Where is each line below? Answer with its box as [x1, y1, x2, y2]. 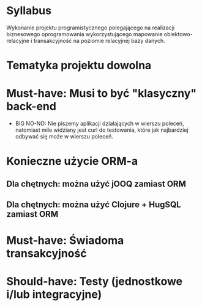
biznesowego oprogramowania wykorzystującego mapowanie [6, 30, 163, 37]
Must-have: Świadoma [6, 233, 124, 248]
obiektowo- [163, 30, 193, 37]
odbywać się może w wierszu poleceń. [15, 133, 114, 140]
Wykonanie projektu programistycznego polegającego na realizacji [6, 24, 175, 31]
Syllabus [6, 4, 52, 18]
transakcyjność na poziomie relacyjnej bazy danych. [33, 37, 165, 44]
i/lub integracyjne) [6, 287, 102, 301]
